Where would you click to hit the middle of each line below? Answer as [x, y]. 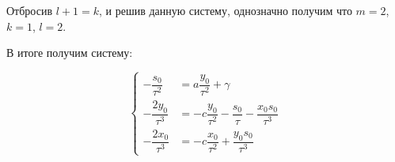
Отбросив [30, 10]
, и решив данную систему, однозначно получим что [225, 10]
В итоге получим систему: [70, 53]
